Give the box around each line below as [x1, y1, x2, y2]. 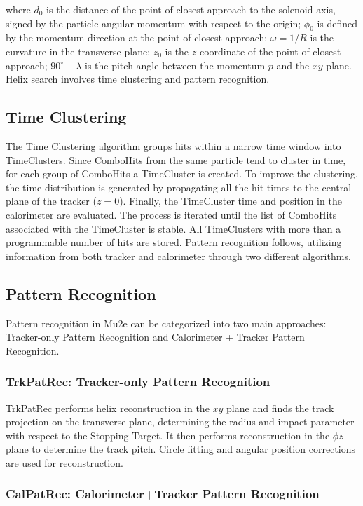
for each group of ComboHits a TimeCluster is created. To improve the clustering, [6, 166, 358, 181]
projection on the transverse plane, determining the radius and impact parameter [6, 414, 355, 429]
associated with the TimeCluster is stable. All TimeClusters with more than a [6, 221, 341, 235]
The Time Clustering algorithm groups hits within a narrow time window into [6, 138, 341, 153]
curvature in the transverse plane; [6, 43, 151, 58]
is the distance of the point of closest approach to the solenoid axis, [46, 2, 336, 16]
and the [276, 57, 310, 72]
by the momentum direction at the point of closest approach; [6, 30, 268, 45]
